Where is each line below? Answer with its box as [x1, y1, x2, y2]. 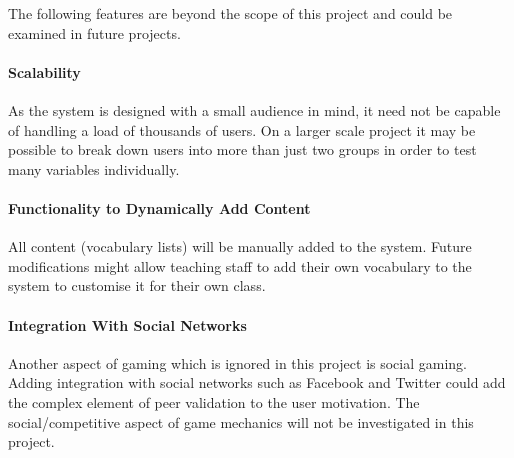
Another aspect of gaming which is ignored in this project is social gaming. [8, 352, 468, 373]
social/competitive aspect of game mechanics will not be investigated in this [8, 411, 474, 432]
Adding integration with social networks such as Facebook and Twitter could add [8, 372, 506, 393]
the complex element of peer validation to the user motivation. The [8, 391, 420, 412]
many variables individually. [8, 158, 180, 179]
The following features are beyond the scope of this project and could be [8, 3, 453, 23]
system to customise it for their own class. [8, 275, 266, 296]
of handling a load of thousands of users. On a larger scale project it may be [8, 119, 476, 140]
